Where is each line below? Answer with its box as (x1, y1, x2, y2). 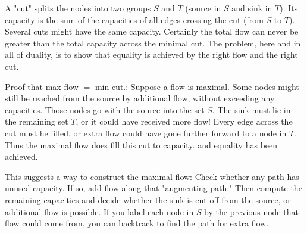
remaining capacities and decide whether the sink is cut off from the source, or (5, 193, 291, 206)
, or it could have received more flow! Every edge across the (76, 115, 293, 128)
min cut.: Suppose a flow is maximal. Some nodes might (95, 80, 299, 92)
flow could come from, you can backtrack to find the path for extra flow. (5, 217, 269, 229)
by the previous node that (204, 205, 299, 218)
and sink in (231, 2, 272, 14)
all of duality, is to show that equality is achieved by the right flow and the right (5, 48, 298, 61)
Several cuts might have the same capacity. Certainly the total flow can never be (5, 25, 299, 38)
